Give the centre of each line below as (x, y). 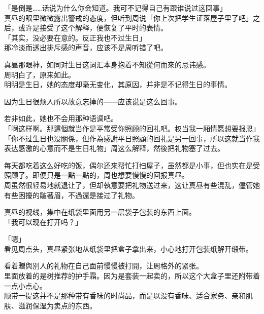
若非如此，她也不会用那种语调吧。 (61, 118)
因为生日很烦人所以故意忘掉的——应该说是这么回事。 (93, 101)
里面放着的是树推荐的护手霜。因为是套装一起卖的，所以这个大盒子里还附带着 (132, 276)
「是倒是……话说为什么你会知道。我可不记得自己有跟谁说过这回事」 (115, 8)
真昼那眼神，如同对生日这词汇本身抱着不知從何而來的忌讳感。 (107, 64)
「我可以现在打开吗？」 (43, 222)
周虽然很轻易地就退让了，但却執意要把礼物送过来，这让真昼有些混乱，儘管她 (132, 185)
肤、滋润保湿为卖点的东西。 (50, 305)
